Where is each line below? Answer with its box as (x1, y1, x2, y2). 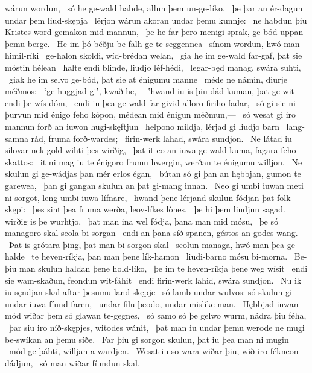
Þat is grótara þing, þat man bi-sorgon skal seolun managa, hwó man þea (8, 238, 285, 250)
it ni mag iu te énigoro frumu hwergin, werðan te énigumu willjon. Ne (40, 155, 302, 168)
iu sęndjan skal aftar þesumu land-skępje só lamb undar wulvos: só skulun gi (5, 285, 292, 298)
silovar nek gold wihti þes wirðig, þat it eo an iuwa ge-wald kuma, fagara (5, 144, 278, 156)
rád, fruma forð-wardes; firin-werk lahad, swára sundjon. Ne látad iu (31, 132, 292, 144)
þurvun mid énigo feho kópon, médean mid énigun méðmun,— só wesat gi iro (5, 108, 296, 121)
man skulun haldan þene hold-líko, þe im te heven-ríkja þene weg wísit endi (19, 262, 308, 275)
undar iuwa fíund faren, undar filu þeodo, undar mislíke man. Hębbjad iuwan (5, 297, 299, 310)
